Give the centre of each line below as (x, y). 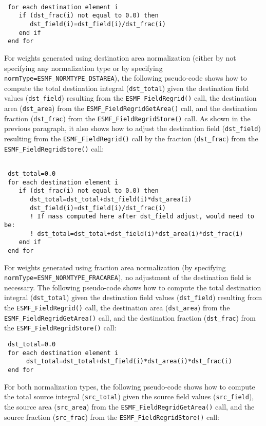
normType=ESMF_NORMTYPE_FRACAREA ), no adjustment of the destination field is (128, 277)
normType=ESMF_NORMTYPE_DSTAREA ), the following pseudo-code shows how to (126, 78)
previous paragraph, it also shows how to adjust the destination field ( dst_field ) (132, 128)
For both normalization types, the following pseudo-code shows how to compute (130, 386)
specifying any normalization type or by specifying (83, 68)
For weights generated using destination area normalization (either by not (120, 57)
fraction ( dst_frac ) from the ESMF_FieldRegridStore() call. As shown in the (127, 118)
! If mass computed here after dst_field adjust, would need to (142, 217)
